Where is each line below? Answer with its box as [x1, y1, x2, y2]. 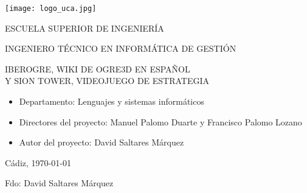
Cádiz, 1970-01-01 [5, 156, 71, 169]
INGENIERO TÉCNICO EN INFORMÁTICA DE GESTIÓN [5, 42, 236, 55]
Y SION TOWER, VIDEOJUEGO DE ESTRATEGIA [5, 74, 210, 87]
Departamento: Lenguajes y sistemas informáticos [19, 95, 204, 108]
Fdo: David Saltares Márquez [5, 177, 114, 189]
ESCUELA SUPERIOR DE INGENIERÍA [5, 21, 164, 34]
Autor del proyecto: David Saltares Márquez [19, 136, 184, 149]
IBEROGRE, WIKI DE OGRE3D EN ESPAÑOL [5, 62, 190, 75]
